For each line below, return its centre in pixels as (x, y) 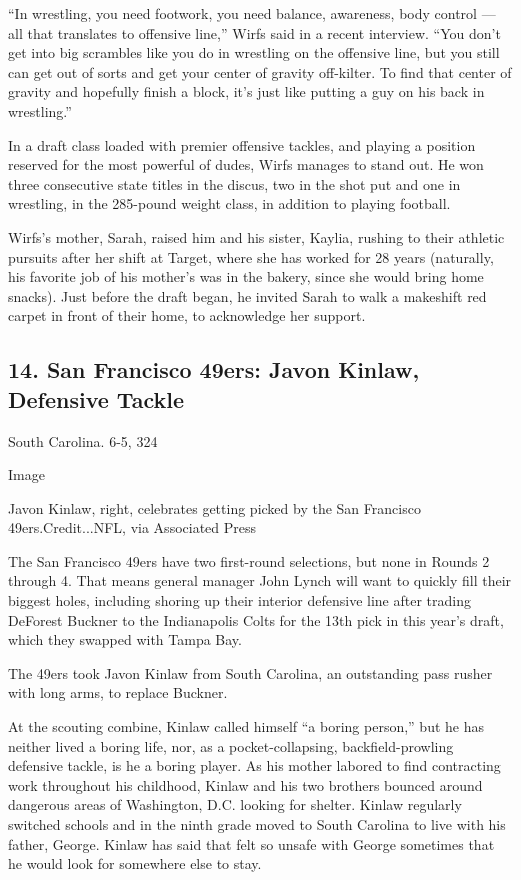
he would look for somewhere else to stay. (135, 863)
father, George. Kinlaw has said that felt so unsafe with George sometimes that (251, 843)
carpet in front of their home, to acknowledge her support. (187, 315)
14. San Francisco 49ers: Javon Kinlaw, (214, 369)
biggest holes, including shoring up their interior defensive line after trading (239, 600)
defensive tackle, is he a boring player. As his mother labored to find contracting (254, 765)
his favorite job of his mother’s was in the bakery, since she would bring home (246, 276)
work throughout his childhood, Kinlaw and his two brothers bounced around (245, 784)
